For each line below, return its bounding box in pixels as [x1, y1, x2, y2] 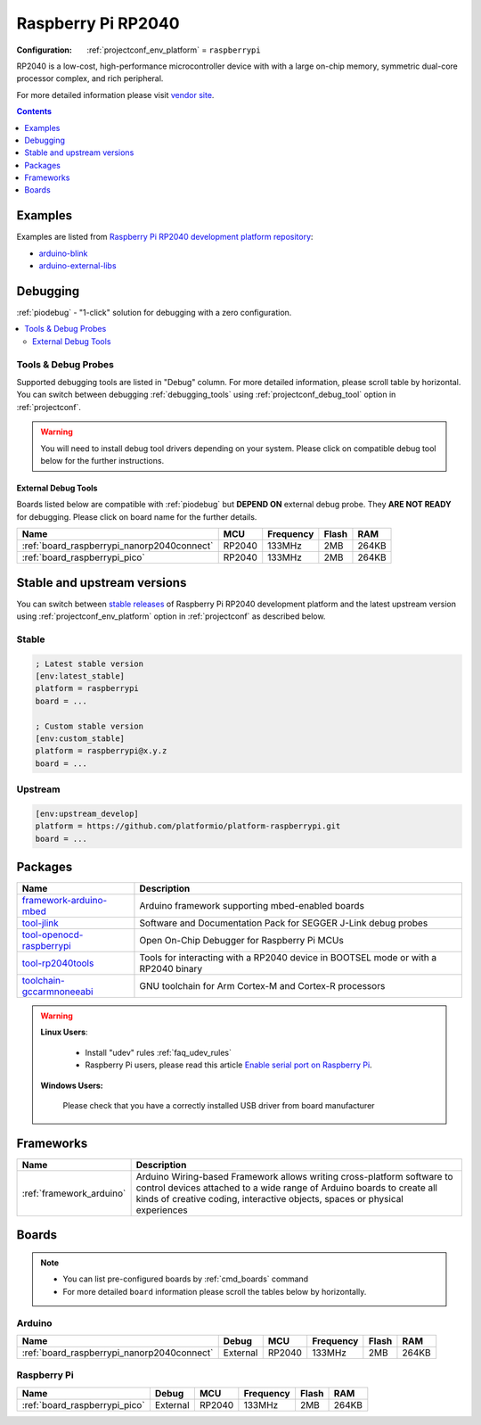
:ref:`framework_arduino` [21, 1187, 126, 1199]
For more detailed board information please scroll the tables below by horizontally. [62, 1286, 367, 1297]
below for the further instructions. [40, 455, 165, 465]
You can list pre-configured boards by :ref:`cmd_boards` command [62, 1273, 309, 1284]
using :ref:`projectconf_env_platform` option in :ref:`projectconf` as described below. [16, 611, 326, 622]
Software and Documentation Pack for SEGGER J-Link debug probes [139, 917, 428, 929]
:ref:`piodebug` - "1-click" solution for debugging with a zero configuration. [16, 308, 292, 318]
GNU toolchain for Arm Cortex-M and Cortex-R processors [139, 980, 386, 993]
